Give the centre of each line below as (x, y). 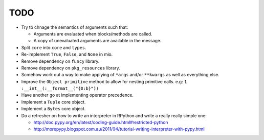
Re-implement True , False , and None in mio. (67, 54)
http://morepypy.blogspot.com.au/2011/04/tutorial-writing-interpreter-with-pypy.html (119, 129)
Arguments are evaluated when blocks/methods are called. (93, 34)
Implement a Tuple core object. (53, 102)
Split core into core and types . (54, 47)
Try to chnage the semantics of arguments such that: (75, 27)
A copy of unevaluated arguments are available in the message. (98, 41)
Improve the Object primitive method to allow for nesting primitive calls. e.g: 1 (104, 81)
